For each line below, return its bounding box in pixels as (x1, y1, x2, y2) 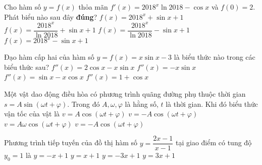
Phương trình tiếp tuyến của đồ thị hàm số (4, 137, 138, 148)
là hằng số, (125, 98, 159, 109)
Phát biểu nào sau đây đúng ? (4, 11, 97, 22)
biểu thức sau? (4, 61, 49, 72)
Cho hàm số (4, 2, 41, 12)
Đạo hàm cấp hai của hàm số (4, 52, 94, 62)
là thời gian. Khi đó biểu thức (166, 98, 258, 109)
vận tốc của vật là (4, 108, 60, 119)
